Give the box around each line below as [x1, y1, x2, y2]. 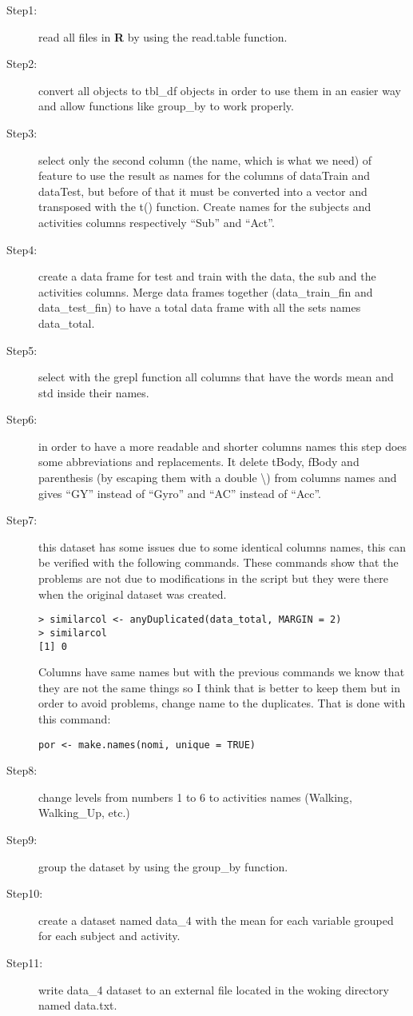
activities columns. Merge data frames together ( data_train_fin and [38, 283, 373, 300]
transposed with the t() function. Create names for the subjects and [38, 198, 371, 215]
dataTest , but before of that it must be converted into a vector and [38, 182, 367, 199]
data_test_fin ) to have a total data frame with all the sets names [38, 299, 361, 316]
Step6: [6, 411, 38, 428]
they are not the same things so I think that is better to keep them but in [38, 679, 401, 695]
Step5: [6, 341, 38, 358]
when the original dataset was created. [38, 585, 227, 602]
